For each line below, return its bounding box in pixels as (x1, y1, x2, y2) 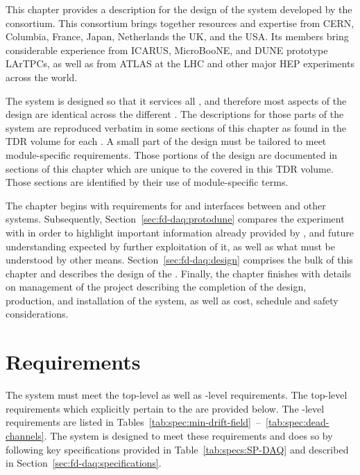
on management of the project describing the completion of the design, (6, 279, 307, 294)
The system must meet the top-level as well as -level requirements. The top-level (6, 388, 348, 402)
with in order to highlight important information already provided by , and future (6, 225, 354, 239)
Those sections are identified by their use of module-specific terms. (6, 175, 289, 189)
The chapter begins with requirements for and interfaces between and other (6, 198, 326, 212)
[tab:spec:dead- (266, 415, 329, 429)
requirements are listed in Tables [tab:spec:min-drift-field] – (6, 415, 261, 429)
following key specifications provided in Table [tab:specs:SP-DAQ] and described (6, 442, 349, 456)
